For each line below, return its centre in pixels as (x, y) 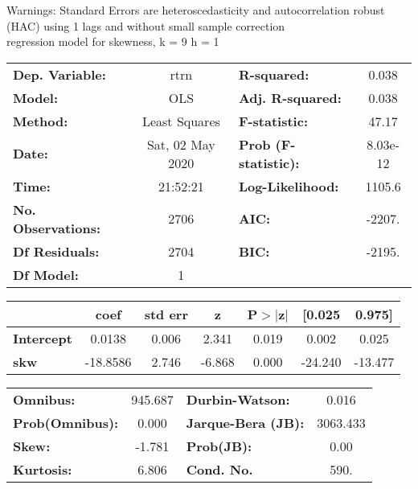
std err (166, 314)
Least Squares (181, 121)
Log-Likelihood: (289, 186)
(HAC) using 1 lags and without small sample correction (146, 25)
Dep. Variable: (59, 74)
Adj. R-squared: (290, 97)
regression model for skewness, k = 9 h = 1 (113, 41)
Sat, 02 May (181, 144)
